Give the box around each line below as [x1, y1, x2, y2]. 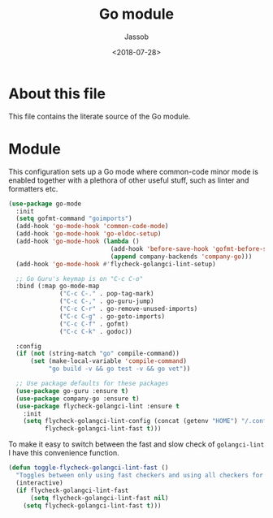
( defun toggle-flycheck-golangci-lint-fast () [8, 464, 169, 472]
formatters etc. [8, 183, 58, 193]
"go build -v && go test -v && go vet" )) [48, 365, 191, 373]
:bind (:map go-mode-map [15, 282, 100, 291]
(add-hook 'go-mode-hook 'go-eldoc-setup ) [15, 230, 162, 238]
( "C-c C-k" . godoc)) [59, 327, 132, 335]
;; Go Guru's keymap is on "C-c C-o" [15, 274, 144, 283]
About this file [8, 84, 106, 102]
